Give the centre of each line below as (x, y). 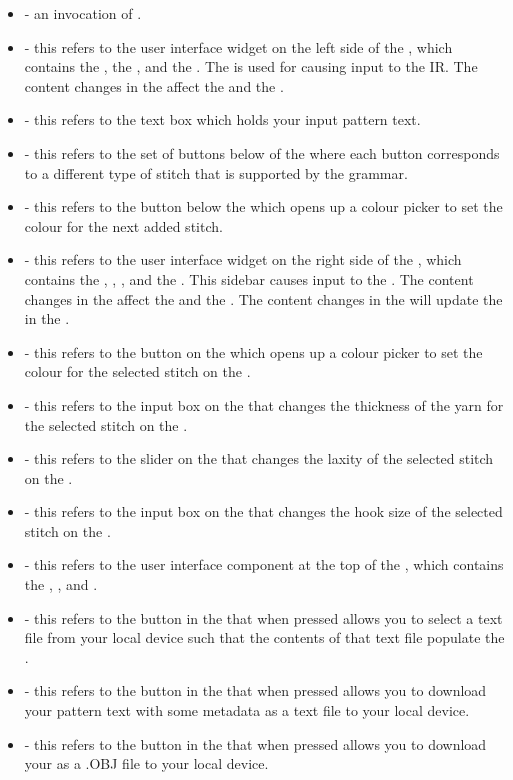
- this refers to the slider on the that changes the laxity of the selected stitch (259, 458)
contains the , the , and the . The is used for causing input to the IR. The (251, 66)
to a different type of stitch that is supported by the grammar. (216, 172)
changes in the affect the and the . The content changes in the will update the (263, 298)
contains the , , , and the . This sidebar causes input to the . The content (249, 278)
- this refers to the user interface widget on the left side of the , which (238, 46)
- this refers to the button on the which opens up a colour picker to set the (253, 351)
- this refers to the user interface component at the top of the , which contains (264, 564)
